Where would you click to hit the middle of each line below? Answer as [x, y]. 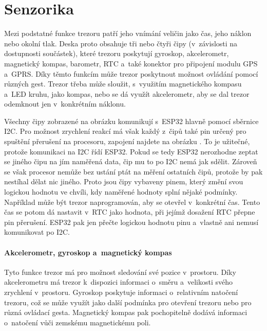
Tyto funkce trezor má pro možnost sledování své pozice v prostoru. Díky [120, 272]
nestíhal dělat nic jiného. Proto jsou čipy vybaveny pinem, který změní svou [124, 181]
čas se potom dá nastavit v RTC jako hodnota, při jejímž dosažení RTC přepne [130, 212]
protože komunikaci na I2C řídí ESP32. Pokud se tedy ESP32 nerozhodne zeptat [131, 151]
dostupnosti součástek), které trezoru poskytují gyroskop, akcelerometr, [117, 53]
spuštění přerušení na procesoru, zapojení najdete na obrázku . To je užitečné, [127, 141]
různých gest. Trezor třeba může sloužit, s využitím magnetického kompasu [123, 84]
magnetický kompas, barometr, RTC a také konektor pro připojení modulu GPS [131, 63]
